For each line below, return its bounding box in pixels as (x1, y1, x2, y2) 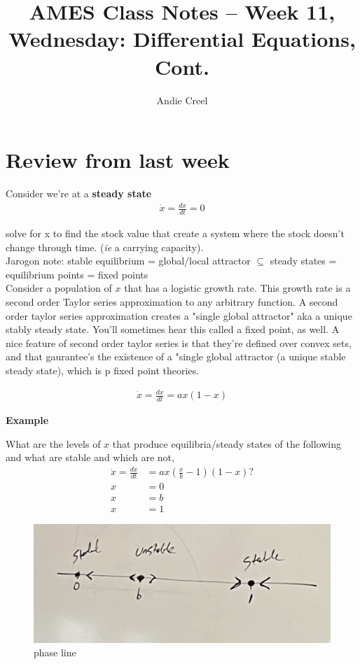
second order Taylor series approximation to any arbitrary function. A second (6, 294, 338, 309)
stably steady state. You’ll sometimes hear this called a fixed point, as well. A (6, 322, 340, 337)
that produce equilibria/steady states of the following (112, 436, 342, 451)
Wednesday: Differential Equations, (8, 24, 356, 53)
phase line (34, 645, 76, 660)
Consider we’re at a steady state (6, 186, 152, 201)
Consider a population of (6, 281, 112, 295)
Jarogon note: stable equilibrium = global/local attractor (6, 253, 251, 268)
